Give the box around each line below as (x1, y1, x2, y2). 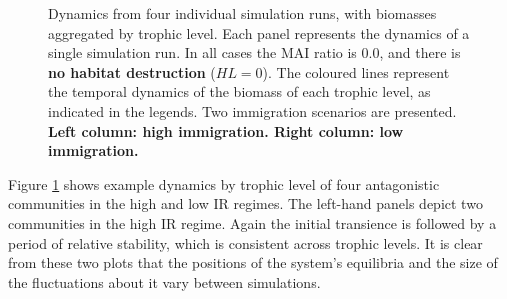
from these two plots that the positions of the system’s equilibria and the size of (8, 252, 498, 273)
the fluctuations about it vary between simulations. (8, 271, 321, 292)
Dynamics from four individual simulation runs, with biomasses (48, 3, 437, 23)
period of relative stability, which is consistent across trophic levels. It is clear (8, 232, 483, 253)
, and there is (379, 42, 461, 63)
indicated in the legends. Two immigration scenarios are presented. (48, 100, 457, 121)
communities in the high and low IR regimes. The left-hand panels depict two (8, 193, 483, 214)
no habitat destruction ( (48, 61, 216, 82)
